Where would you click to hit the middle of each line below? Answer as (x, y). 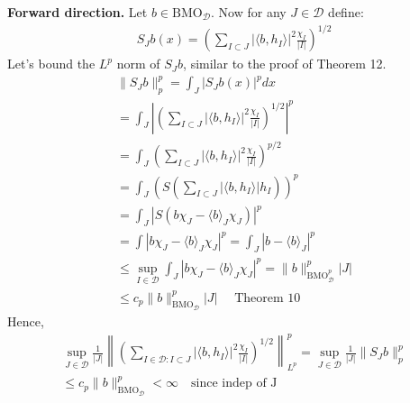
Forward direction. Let (77, 12)
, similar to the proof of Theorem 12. (285, 64)
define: (346, 12)
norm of (138, 64)
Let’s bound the (51, 64)
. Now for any (249, 12)
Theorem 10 (268, 298)
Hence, (26, 321)
